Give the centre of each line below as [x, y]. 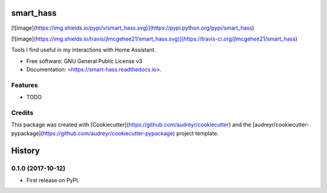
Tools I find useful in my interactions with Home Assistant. [84, 50]
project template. [197, 133]
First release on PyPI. [53, 180]
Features [25, 85]
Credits [22, 113]
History [26, 150]
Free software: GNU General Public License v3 [84, 61]
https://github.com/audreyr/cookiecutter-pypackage [108, 133]
